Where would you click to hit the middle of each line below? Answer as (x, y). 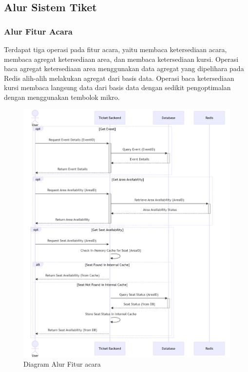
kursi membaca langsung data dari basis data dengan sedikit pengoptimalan (117, 87)
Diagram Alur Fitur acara (62, 364)
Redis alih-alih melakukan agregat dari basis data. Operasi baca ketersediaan (119, 78)
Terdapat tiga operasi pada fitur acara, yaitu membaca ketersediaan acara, (115, 49)
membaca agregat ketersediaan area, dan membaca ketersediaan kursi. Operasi (121, 59)
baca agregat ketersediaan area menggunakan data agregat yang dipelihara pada (124, 68)
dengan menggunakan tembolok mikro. (62, 97)
